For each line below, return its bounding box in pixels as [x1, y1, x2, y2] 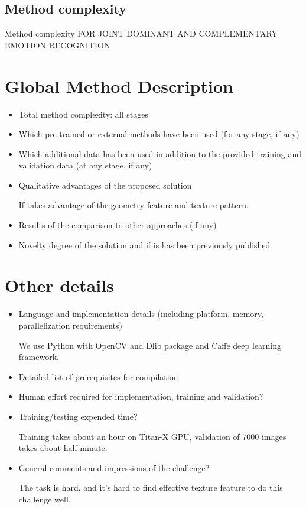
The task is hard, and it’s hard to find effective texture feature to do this [18, 481, 283, 494]
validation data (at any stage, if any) [18, 159, 152, 171]
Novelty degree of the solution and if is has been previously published [18, 238, 271, 251]
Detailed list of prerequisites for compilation [18, 370, 178, 382]
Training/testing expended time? [18, 410, 138, 422]
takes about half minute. [18, 442, 108, 454]
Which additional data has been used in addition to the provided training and [18, 147, 302, 160]
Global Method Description [5, 73, 233, 98]
